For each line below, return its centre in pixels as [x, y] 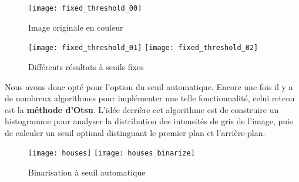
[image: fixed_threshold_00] [85, 8]
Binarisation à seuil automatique [87, 172]
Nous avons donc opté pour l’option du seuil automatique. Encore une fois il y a [149, 86]
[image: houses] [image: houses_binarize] [112, 153]
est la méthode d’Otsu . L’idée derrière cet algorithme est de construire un [142, 109]
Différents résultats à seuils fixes [86, 66]
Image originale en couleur [76, 27]
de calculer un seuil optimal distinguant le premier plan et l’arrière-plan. [135, 132]
